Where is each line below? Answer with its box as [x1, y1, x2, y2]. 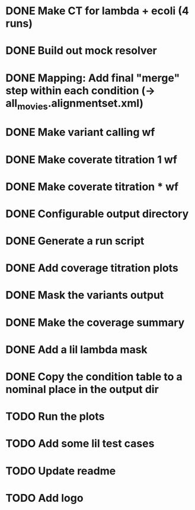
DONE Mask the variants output [5, 289, 164, 302]
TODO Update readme [5, 464, 116, 477]
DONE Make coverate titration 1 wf [5, 153, 177, 166]
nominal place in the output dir [5, 383, 159, 396]
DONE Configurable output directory [5, 207, 189, 220]
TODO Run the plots [5, 410, 105, 423]
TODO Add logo [5, 491, 84, 505]
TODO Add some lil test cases [5, 437, 155, 451]
